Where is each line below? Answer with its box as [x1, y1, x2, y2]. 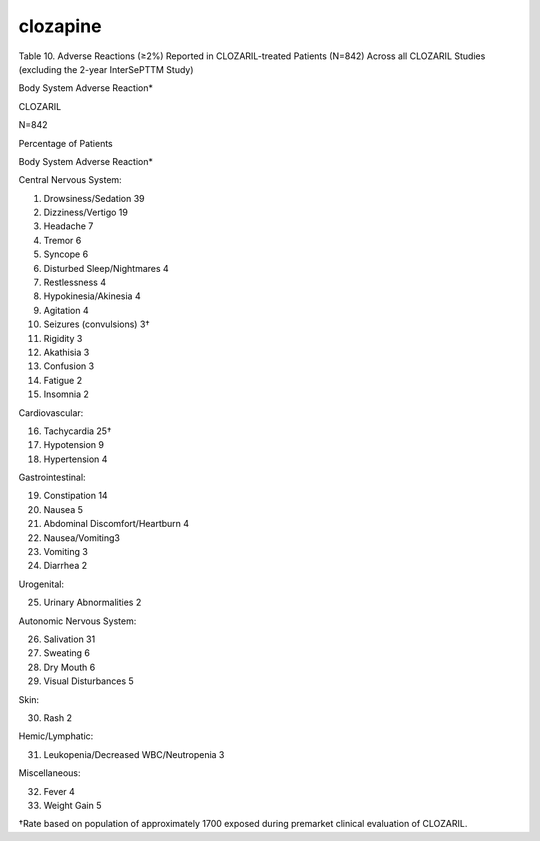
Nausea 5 [43, 503, 84, 515]
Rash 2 [43, 711, 72, 724]
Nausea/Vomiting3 [43, 531, 120, 544]
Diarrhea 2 [43, 560, 88, 572]
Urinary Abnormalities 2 [43, 596, 142, 609]
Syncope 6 [43, 248, 89, 260]
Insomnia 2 [43, 388, 90, 400]
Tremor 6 [43, 234, 82, 246]
